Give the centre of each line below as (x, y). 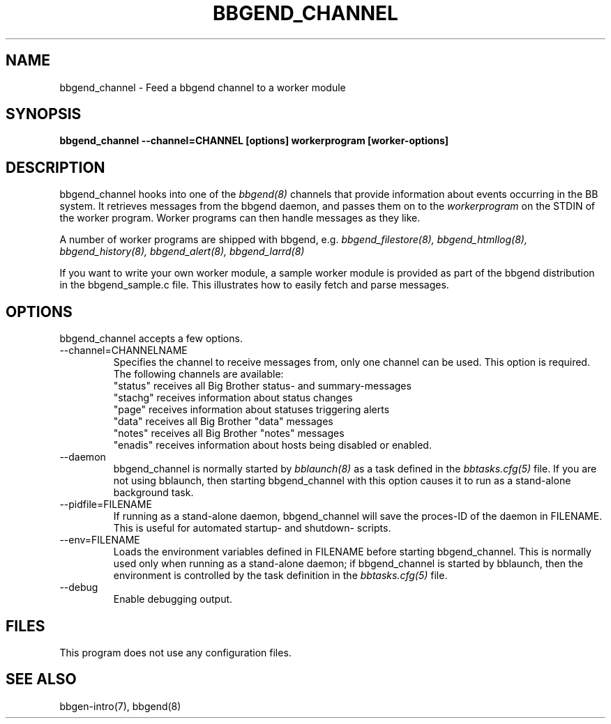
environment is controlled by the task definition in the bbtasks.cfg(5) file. (280, 576)
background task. (153, 493)
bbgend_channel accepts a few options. (151, 339)
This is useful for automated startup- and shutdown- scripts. (252, 528)
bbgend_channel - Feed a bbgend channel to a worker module (203, 87)
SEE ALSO (41, 679)
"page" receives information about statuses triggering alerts (251, 410)
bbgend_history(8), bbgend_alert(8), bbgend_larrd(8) (182, 252)
